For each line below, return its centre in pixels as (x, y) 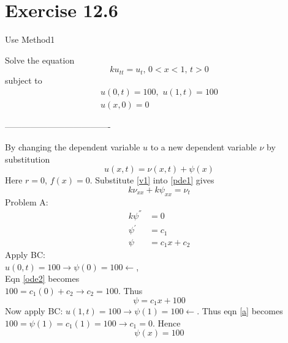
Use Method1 (30, 39)
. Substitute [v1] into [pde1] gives (152, 180)
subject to (24, 80)
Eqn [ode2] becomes (42, 278)
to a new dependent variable (203, 147)
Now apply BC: (34, 311)
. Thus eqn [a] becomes (240, 311)
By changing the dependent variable (73, 147)
